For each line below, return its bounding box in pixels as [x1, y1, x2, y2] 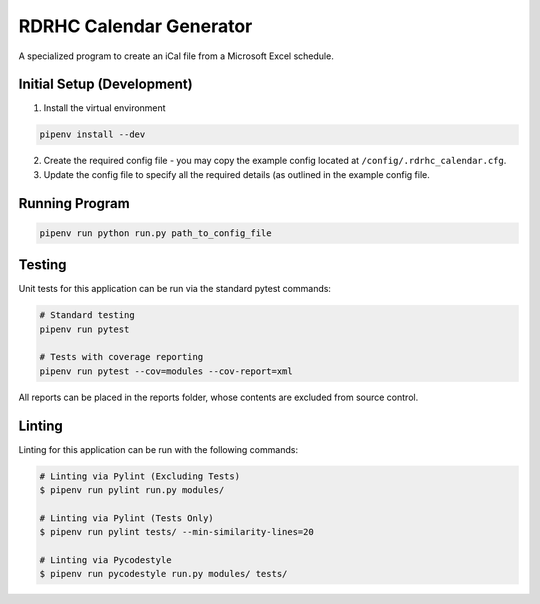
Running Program [18, 195, 130, 212]
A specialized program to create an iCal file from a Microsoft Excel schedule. [18, 50, 334, 62]
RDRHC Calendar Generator [18, 15, 253, 37]
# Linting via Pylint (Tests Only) [39, 512, 214, 524]
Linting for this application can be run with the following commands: [18, 443, 299, 455]
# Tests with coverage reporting [39, 351, 204, 363]
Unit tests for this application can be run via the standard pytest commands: [18, 283, 332, 295]
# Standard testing [39, 310, 135, 321]
